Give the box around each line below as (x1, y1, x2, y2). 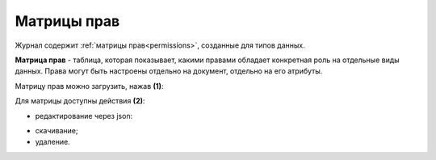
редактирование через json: (35, 111, 133, 120)
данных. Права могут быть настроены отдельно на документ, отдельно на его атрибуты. (15, 66, 323, 76)
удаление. (35, 137, 70, 147)
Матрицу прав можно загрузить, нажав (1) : (15, 81, 164, 91)
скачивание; (35, 125, 78, 135)
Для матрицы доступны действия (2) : (15, 96, 145, 106)
